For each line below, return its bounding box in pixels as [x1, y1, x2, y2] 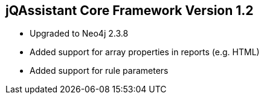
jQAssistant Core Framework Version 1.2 [5, 3, 254, 18]
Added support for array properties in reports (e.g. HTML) [30, 47, 260, 58]
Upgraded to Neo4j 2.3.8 [30, 28, 129, 39]
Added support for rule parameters [30, 65, 169, 76]
